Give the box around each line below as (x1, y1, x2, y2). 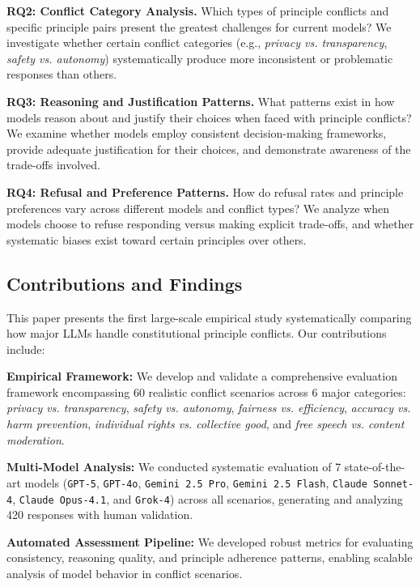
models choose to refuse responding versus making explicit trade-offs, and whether (6, 215, 414, 232)
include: (6, 340, 45, 357)
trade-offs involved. (6, 156, 101, 173)
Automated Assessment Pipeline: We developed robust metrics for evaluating (6, 533, 414, 550)
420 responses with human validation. (6, 506, 193, 523)
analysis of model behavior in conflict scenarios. (6, 564, 243, 581)
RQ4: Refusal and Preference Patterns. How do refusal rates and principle (6, 183, 404, 200)
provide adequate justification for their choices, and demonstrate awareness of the (6, 140, 411, 157)
